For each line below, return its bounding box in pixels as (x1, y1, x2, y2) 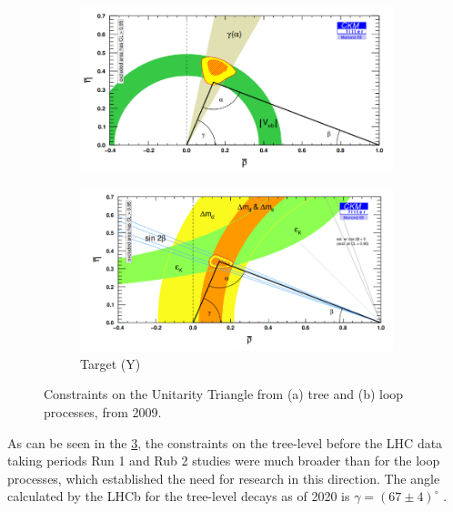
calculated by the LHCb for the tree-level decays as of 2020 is (7, 486, 350, 506)
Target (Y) (80, 353, 141, 373)
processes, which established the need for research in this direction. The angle (7, 468, 440, 487)
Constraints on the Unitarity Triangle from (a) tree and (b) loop (44, 384, 404, 404)
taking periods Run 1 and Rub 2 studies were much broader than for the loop (7, 451, 440, 470)
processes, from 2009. (44, 402, 162, 421)
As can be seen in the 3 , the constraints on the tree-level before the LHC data (7, 433, 443, 452)
